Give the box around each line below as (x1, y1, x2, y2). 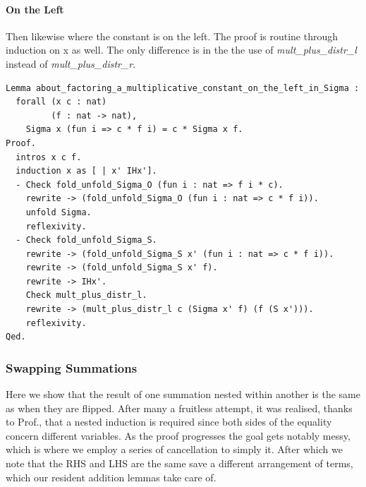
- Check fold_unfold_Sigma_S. (16, 235, 157, 246)
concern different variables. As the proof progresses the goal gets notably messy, (6, 428, 350, 443)
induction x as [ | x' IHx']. (16, 166, 157, 176)
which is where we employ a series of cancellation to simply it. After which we (6, 442, 343, 457)
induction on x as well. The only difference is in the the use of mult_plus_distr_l (6, 42, 357, 57)
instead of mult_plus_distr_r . (6, 56, 136, 71)
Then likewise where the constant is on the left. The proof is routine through (6, 28, 338, 43)
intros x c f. (16, 152, 82, 162)
